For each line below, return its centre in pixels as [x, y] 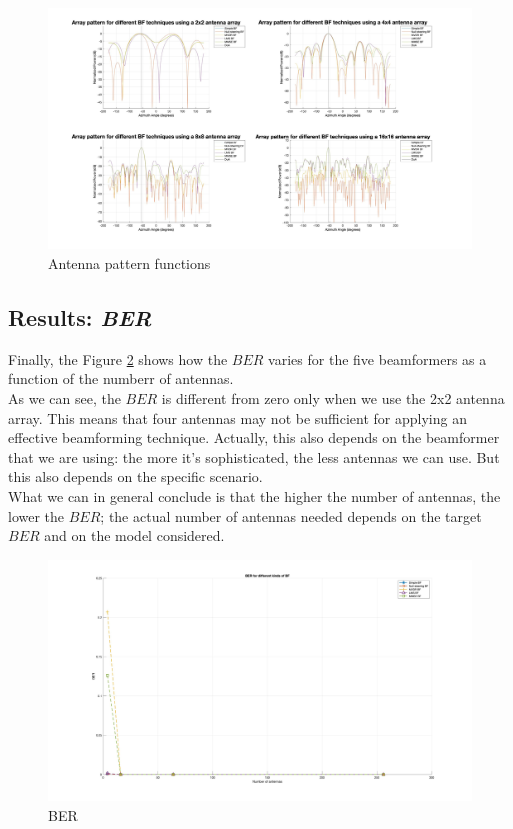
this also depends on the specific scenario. [135, 476]
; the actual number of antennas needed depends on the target [291, 515]
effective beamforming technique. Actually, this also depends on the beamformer [254, 437]
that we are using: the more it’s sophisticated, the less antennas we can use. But [254, 456]
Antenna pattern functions [129, 262]
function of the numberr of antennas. [121, 378]
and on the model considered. [134, 535]
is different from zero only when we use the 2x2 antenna [333, 397]
